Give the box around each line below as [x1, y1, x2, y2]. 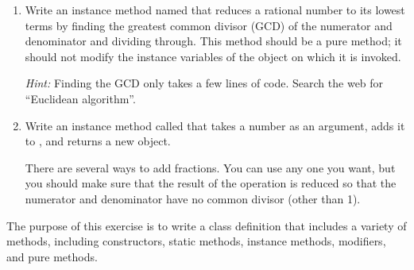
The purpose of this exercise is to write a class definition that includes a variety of [6, 217, 407, 233]
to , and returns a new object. [25, 133, 171, 149]
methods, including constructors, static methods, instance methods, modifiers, [6, 233, 386, 249]
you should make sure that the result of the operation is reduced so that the [25, 175, 397, 191]
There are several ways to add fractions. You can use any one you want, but [25, 159, 396, 175]
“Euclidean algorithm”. [25, 90, 136, 106]
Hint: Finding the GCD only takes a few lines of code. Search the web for [25, 75, 384, 91]
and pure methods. [6, 248, 98, 264]
